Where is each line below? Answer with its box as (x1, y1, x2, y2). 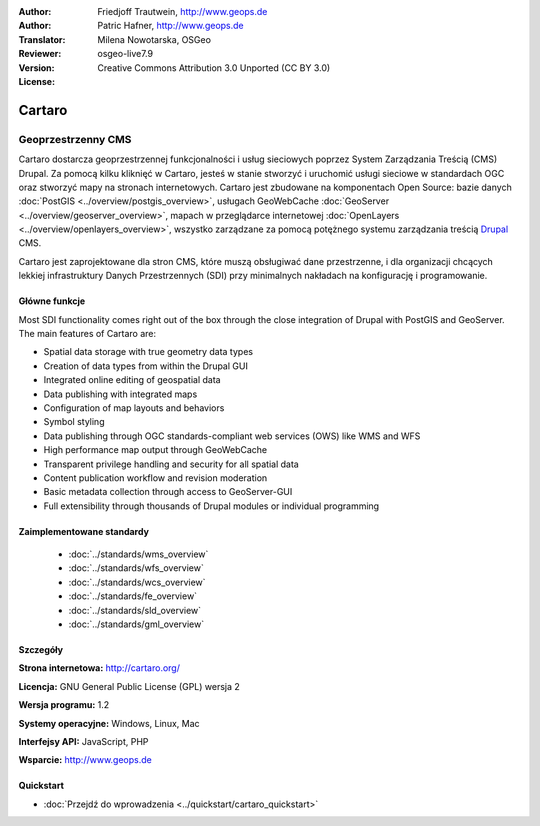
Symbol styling (43, 416, 105, 428)
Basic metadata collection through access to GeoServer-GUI (43, 486, 293, 498)
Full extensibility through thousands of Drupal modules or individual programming (43, 500, 380, 512)
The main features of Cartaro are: (18, 328, 157, 340)
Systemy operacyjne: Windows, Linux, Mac (18, 717, 200, 729)
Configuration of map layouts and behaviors (43, 401, 225, 414)
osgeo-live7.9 (97, 48, 154, 60)
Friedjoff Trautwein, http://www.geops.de (97, 6, 268, 17)
